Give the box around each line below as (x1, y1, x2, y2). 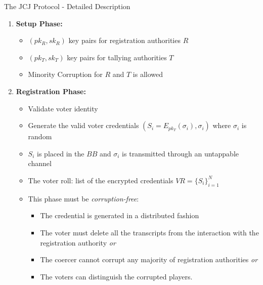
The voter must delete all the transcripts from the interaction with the (40, 227, 259, 237)
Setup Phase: (16, 18, 63, 28)
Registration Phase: (16, 86, 86, 96)
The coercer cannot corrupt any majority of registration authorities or (40, 254, 258, 265)
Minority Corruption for (28, 69, 103, 79)
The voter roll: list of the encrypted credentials (28, 175, 173, 185)
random (28, 131, 52, 142)
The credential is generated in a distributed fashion (40, 210, 199, 221)
